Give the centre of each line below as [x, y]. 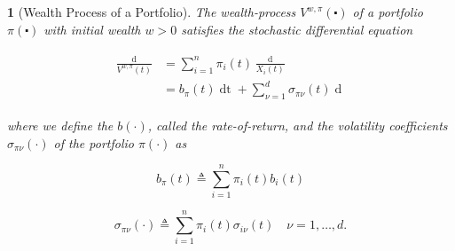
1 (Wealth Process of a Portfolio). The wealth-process [152, 12]
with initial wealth [92, 29]
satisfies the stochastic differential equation [297, 29]
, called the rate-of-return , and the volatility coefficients [298, 125]
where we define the [60, 125]
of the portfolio [94, 142]
